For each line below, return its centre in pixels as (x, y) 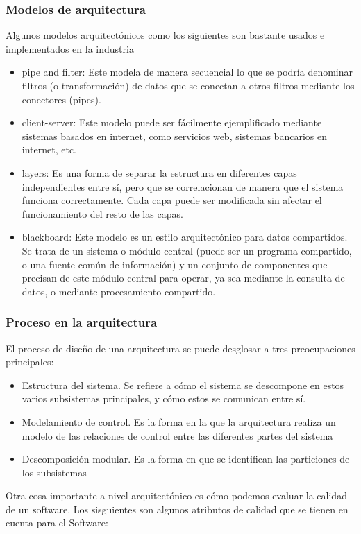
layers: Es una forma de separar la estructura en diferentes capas (159, 172)
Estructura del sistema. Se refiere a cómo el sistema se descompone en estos (183, 385)
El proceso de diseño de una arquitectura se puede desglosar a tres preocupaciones (180, 348)
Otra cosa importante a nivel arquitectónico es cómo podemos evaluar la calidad (176, 496)
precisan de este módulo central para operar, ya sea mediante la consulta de (183, 278)
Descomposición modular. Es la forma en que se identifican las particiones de (186, 459)
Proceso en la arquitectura (82, 322)
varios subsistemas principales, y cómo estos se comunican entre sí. (164, 398)
